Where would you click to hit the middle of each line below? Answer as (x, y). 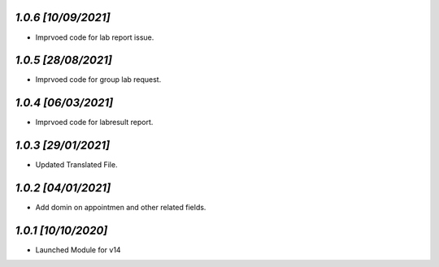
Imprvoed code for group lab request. (98, 80)
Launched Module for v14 (78, 250)
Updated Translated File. (76, 165)
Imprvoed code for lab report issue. (95, 37)
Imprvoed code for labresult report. (94, 123)
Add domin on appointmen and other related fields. (121, 208)
